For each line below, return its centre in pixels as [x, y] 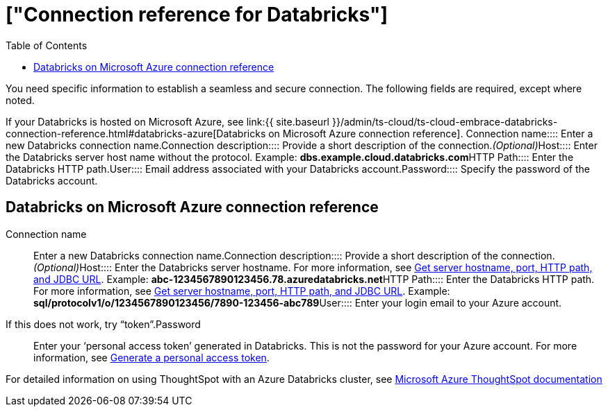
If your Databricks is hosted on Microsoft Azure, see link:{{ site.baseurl [168, 121]
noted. [20, 100]
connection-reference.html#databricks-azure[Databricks [136, 133]
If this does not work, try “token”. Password [103, 324]
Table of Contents [47, 45]
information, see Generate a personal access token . [151, 357]
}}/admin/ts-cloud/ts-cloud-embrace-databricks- [445, 121]
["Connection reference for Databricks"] [197, 15]
